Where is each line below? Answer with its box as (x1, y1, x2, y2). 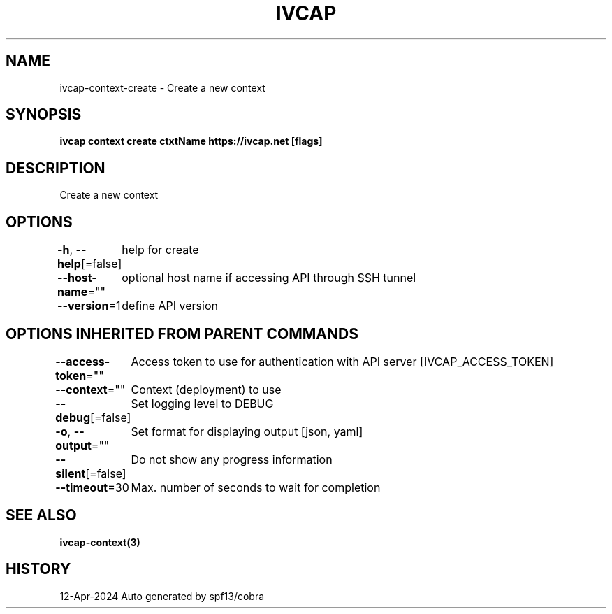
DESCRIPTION (6, 159, 105, 177)
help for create (122, 243, 199, 257)
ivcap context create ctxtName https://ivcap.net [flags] (59, 135, 323, 148)
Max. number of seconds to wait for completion (131, 480, 381, 494)
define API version (122, 299, 218, 313)
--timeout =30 (55, 480, 129, 494)
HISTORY (6, 560, 71, 578)
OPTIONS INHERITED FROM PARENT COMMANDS (6, 324, 358, 343)
